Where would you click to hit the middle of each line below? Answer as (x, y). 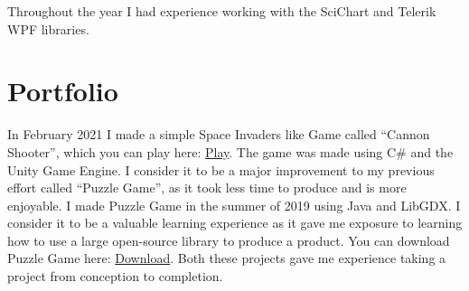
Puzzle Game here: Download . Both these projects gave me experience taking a (227, 258)
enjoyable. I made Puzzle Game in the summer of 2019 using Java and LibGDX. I (234, 205)
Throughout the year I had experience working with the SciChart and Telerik (222, 11)
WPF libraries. (48, 28)
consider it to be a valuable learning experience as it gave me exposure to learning (235, 223)
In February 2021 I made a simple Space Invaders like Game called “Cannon (219, 134)
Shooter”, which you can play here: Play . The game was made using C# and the (230, 151)
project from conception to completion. (115, 276)
